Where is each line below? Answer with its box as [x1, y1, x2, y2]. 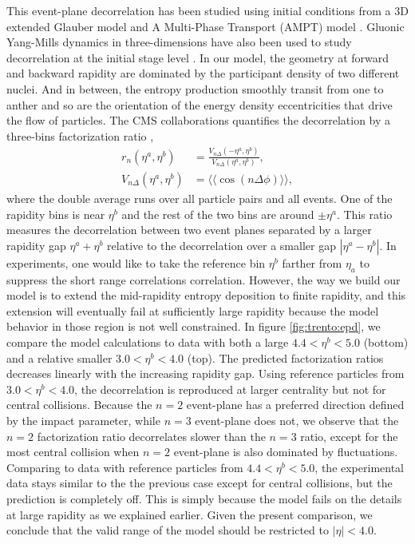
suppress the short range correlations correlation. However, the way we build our [6, 271, 401, 288]
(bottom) [363, 333, 409, 350]
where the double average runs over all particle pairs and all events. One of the [6, 190, 393, 207]
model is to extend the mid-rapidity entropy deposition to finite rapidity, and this [6, 287, 406, 304]
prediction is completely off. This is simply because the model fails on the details [6, 490, 402, 506]
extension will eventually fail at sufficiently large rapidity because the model [6, 302, 379, 319]
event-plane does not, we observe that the [195, 411, 399, 428]
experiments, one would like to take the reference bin [6, 254, 266, 271]
